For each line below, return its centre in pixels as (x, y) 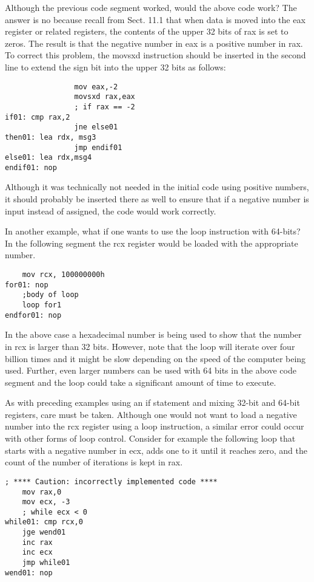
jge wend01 (44, 532)
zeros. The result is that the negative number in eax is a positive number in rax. (154, 43)
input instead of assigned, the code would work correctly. (111, 211)
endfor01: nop (33, 315)
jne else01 (96, 127)
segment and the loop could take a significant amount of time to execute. (141, 382)
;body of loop (50, 295)
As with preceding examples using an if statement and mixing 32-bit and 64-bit (152, 402)
